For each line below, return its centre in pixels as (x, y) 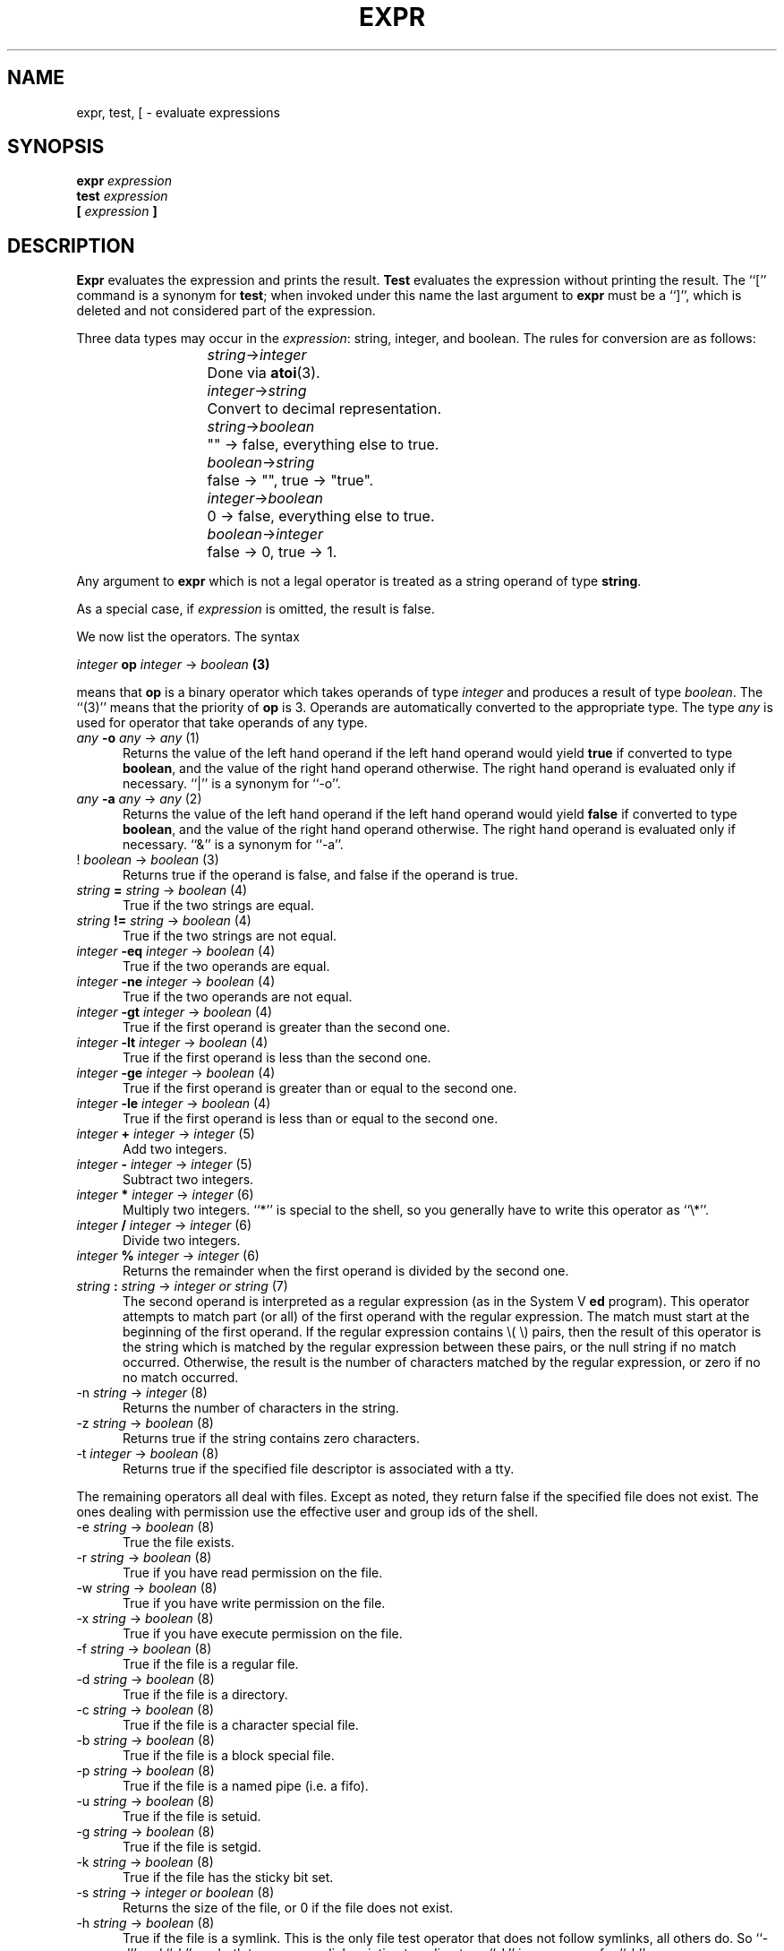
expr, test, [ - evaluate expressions (178, 112)
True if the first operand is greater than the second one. (286, 1027)
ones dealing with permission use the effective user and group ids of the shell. (307, 1512)
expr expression (124, 181)
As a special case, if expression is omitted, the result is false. (256, 609)
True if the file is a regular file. (211, 1664)
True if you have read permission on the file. (253, 1573)
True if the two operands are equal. (226, 967)
